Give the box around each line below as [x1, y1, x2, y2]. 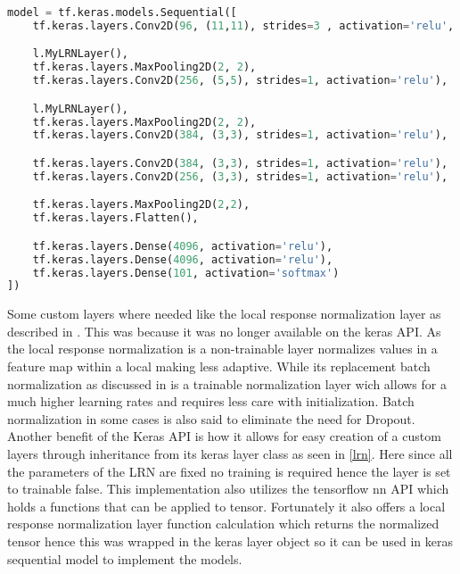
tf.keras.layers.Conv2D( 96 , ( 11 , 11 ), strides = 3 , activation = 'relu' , [32, 19, 455, 32]
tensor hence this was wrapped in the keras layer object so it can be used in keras [7, 532, 454, 550]
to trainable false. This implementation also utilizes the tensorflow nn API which [7, 479, 449, 498]
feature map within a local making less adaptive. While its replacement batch [7, 357, 431, 376]
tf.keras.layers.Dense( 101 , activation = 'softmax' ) [32, 266, 340, 279]
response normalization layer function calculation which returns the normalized [7, 514, 439, 533]
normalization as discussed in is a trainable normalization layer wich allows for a [7, 374, 447, 393]
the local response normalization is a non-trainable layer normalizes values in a [7, 339, 438, 358]
